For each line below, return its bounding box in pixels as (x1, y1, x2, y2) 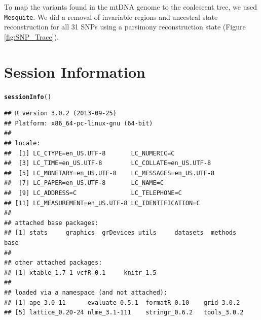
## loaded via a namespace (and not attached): (4, 289, 168, 296)
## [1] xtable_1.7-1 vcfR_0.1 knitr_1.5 (4, 269, 157, 276)
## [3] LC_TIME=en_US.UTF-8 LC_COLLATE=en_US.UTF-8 (4, 159, 211, 167)
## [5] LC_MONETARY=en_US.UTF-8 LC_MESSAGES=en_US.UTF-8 (4, 169, 215, 177)
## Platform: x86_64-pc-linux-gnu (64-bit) (4, 119, 153, 127)
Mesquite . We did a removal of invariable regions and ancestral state (4, 11, 218, 22)
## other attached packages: (4, 259, 102, 267)
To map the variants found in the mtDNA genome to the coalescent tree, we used (4, 2, 257, 12)
